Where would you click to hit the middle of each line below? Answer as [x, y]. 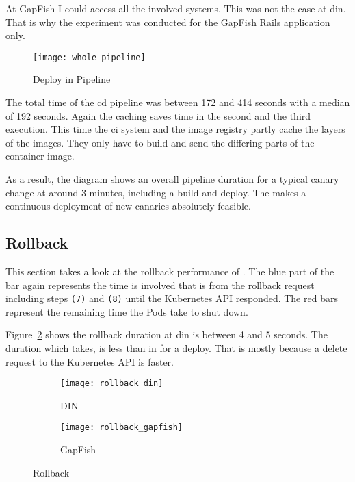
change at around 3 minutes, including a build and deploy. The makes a [156, 192]
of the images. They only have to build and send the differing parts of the [160, 142]
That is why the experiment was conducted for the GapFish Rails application [168, 22]
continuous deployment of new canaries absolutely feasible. [128, 206]
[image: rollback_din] [112, 384]
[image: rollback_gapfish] [121, 428]
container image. [40, 156]
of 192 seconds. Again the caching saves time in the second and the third [158, 115]
